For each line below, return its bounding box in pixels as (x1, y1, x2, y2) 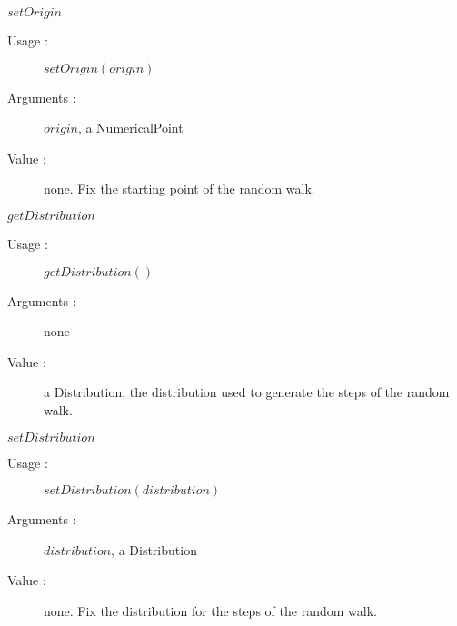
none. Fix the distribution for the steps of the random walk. (44, 601, 377, 620)
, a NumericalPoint (77, 118, 184, 137)
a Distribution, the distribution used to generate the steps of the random (44, 383, 450, 402)
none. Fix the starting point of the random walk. (44, 179, 315, 198)
